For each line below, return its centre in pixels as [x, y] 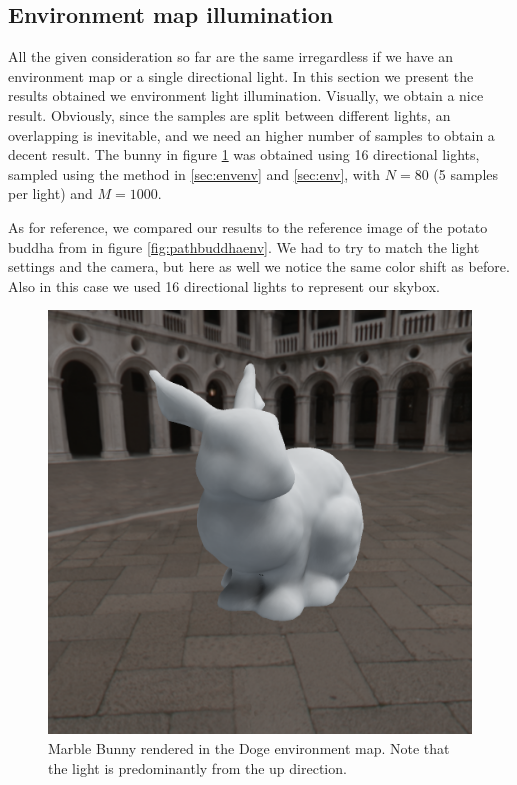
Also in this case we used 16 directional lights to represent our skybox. [224, 285]
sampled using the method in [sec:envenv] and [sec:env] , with [194, 173]
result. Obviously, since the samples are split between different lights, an [229, 114]
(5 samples [466, 173]
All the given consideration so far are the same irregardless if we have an [231, 56]
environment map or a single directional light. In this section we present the [241, 75]
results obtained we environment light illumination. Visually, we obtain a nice [246, 95]
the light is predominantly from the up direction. [197, 767]
